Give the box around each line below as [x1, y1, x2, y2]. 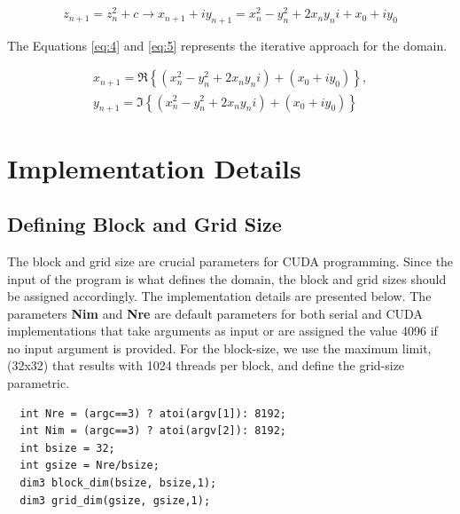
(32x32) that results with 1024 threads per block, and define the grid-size [7, 356, 405, 375]
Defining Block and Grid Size [7, 210, 282, 238]
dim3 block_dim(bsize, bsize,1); [19, 477, 217, 490]
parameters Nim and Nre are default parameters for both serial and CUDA [7, 304, 423, 322]
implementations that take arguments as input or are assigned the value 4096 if [7, 321, 438, 340]
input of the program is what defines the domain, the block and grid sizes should [7, 269, 447, 288]
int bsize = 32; [19, 441, 115, 455]
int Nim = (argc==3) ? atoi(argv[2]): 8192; [19, 424, 286, 438]
